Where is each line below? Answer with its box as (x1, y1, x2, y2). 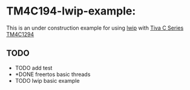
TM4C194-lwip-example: (6, 4, 136, 18)
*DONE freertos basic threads (15, 71, 91, 78)
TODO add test (15, 64, 53, 71)
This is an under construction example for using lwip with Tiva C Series (6, 24, 184, 31)
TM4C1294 (6, 30, 34, 37)
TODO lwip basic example (15, 77, 80, 84)
